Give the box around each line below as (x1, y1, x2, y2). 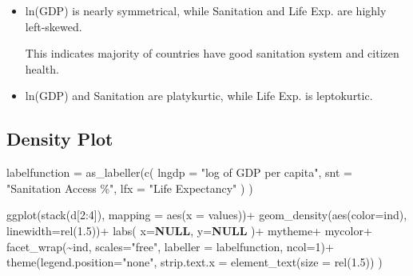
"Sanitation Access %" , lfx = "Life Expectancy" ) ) (6, 179, 253, 196)
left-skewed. (25, 18, 82, 34)
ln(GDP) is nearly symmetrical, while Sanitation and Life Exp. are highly (25, 2, 387, 18)
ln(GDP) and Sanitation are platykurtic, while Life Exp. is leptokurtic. (25, 87, 373, 104)
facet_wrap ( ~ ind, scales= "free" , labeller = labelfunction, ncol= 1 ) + (6, 238, 334, 254)
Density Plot (6, 126, 113, 151)
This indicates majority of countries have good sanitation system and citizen (25, 45, 399, 62)
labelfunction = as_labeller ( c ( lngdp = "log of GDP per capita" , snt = (6, 164, 352, 181)
